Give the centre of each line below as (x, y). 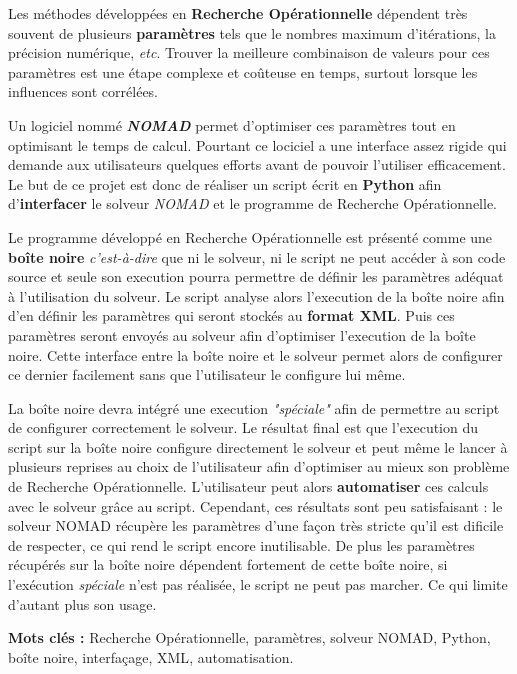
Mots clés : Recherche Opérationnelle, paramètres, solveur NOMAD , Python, (249, 637)
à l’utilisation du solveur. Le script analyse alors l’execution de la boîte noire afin (256, 295)
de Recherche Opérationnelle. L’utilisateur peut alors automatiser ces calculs (248, 486)
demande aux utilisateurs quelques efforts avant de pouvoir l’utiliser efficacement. (257, 164)
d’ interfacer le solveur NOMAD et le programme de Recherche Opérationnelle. (252, 203)
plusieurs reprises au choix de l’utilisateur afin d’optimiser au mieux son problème (259, 466)
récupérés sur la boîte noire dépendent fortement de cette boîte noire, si (228, 564)
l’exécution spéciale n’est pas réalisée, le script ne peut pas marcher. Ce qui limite (258, 584)
